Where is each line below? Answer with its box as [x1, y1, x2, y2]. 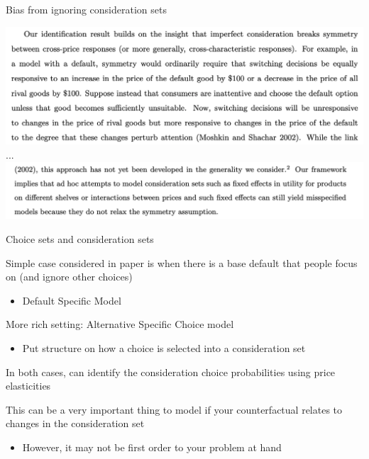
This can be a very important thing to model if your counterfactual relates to [6, 402, 343, 416]
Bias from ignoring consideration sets [6, 2, 167, 16]
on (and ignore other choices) [6, 269, 133, 284]
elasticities [6, 378, 51, 393]
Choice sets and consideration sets [6, 231, 154, 246]
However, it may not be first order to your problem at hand [22, 439, 282, 454]
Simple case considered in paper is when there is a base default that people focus [6, 255, 358, 270]
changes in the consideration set [6, 416, 145, 431]
